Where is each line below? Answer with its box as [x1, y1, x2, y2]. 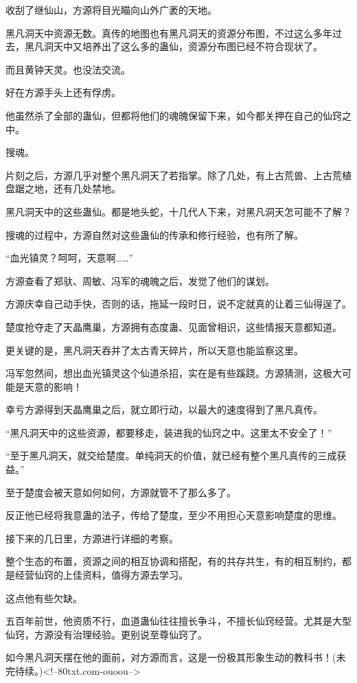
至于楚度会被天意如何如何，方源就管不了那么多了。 [5, 485, 236, 499]
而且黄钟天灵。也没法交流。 [5, 62, 130, 76]
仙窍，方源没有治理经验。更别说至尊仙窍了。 [5, 627, 207, 641]
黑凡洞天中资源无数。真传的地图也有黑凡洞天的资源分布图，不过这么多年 [5, 25, 332, 40]
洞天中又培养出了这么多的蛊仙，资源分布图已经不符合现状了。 [43, 39, 323, 54]
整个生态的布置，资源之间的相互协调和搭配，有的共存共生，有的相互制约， [5, 554, 342, 568]
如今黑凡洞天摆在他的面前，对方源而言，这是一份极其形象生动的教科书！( [5, 650, 336, 664]
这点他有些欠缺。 [5, 590, 82, 605]
